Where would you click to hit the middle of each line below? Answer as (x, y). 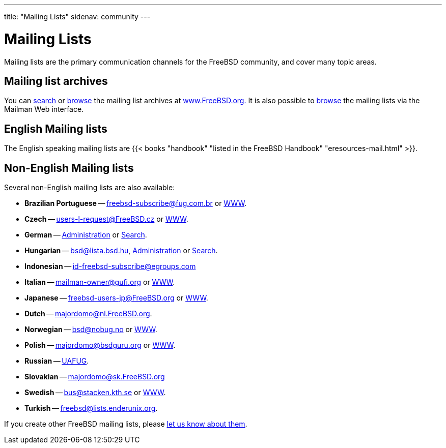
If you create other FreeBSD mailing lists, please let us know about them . (126, 424)
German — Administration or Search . (86, 235)
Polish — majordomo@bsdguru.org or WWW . (100, 345)
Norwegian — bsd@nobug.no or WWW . (91, 330)
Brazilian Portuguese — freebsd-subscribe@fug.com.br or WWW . (136, 203)
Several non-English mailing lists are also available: (90, 188)
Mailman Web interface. (44, 109)
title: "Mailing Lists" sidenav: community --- (77, 17)
